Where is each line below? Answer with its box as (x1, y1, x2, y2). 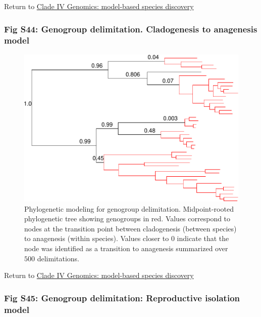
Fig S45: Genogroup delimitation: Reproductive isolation (4, 291, 240, 304)
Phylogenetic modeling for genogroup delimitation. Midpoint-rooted (24, 203, 234, 214)
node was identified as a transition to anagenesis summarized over (24, 243, 228, 253)
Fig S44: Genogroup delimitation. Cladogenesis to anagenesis (4, 22, 257, 35)
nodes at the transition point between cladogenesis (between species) (24, 223, 237, 233)
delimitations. (37, 253, 79, 263)
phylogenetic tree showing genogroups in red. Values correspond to (24, 213, 231, 224)
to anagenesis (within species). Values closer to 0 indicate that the (24, 233, 229, 244)
